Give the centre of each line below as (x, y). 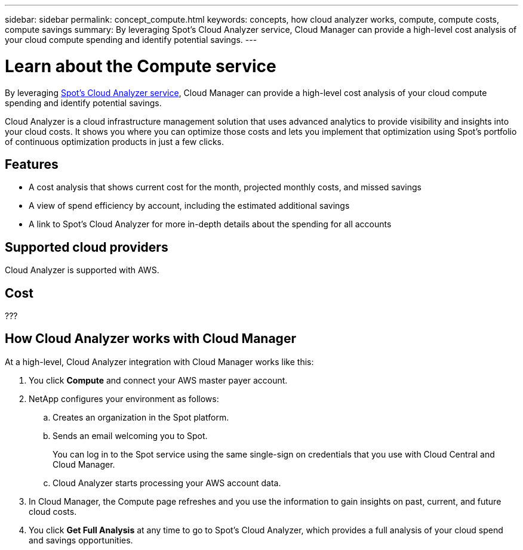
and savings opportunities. (81, 540)
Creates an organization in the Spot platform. (141, 417)
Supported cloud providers (87, 247)
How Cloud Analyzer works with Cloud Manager (150, 339)
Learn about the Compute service (141, 66)
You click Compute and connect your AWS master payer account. (158, 380)
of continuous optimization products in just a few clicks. (115, 141)
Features (32, 164)
